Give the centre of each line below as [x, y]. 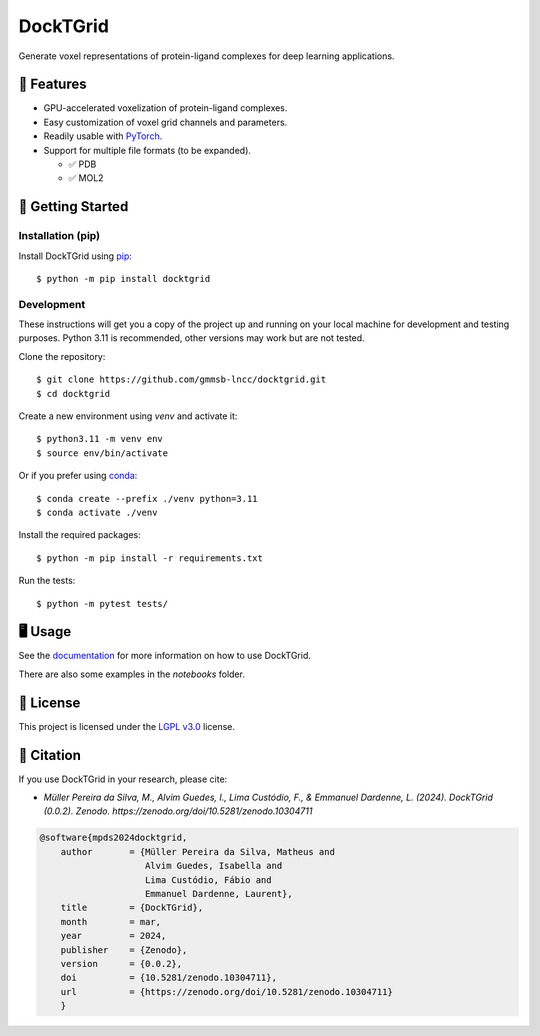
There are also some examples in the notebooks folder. [131, 674]
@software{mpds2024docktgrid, [113, 838]
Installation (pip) [59, 236]
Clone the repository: [62, 356]
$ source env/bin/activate [102, 453]
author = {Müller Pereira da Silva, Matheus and [197, 851]
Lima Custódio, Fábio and [208, 879]
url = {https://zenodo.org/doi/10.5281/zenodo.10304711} [227, 991]
